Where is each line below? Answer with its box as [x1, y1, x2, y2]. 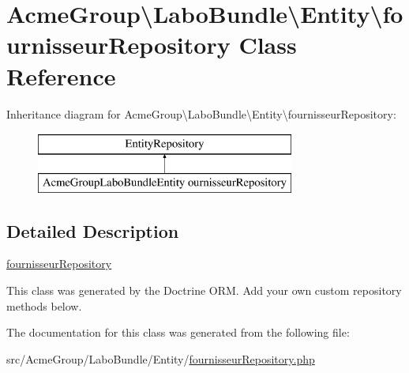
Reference [6, 59, 116, 92]
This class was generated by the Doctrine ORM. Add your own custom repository [6, 282, 402, 299]
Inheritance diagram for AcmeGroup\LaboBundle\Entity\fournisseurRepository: [6, 105, 396, 122]
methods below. [6, 297, 82, 314]
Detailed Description [6, 218, 179, 243]
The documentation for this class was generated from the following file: [6, 324, 350, 341]
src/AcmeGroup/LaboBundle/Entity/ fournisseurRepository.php [6, 350, 315, 367]
